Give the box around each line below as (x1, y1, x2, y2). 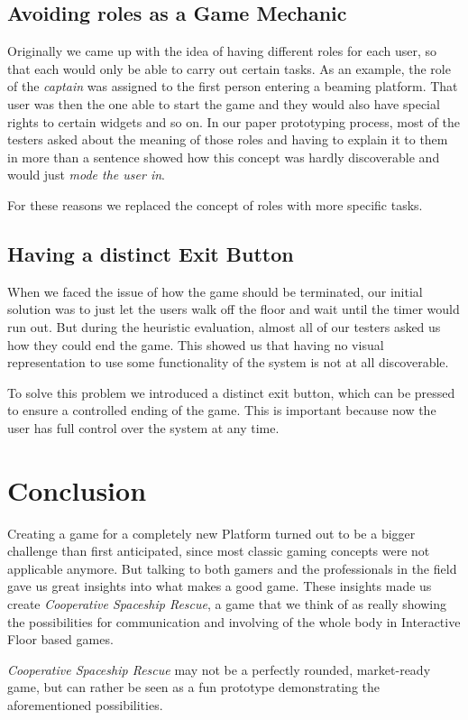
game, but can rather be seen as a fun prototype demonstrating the (7, 678, 380, 697)
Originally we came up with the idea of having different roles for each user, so (7, 42, 437, 60)
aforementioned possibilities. (7, 695, 163, 714)
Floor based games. (7, 630, 114, 649)
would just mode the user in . (7, 165, 165, 184)
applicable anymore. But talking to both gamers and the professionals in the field (7, 558, 457, 577)
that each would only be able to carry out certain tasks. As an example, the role (7, 59, 451, 78)
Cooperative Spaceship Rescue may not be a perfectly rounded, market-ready (7, 660, 431, 678)
